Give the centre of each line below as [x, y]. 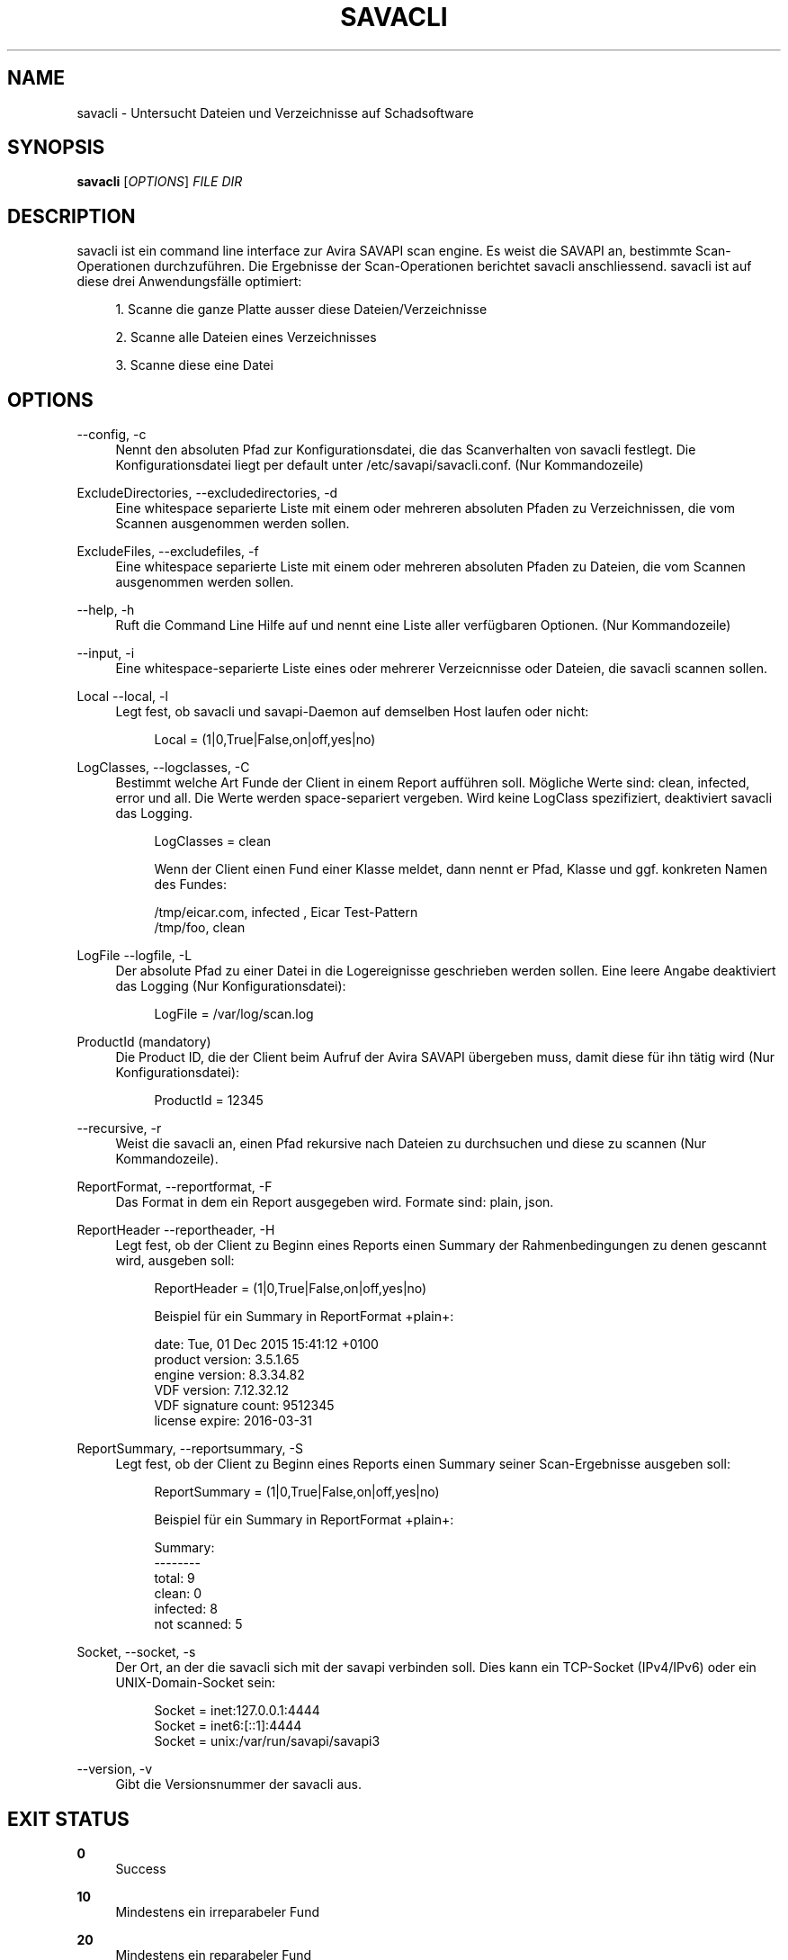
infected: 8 [186, 1609]
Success [141, 1868]
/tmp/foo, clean [200, 928]
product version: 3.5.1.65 [227, 1360]
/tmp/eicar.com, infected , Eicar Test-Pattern [286, 913]
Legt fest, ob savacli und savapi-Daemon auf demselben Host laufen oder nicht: [352, 712]
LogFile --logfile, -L [134, 956]
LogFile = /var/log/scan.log [234, 1014]
